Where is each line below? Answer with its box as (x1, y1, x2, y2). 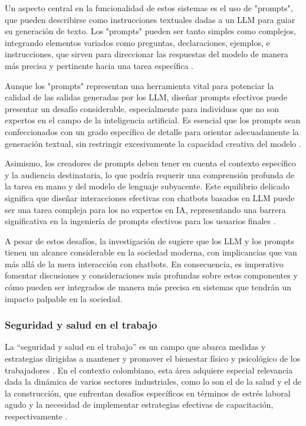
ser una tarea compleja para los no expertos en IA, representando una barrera (5, 203, 286, 215)
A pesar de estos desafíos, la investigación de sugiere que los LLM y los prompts (5, 234, 294, 247)
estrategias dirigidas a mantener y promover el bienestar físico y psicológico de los (5, 352, 301, 365)
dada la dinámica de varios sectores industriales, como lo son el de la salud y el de (5, 375, 302, 388)
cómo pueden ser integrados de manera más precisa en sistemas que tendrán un (5, 281, 292, 293)
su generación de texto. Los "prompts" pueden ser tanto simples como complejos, (5, 25, 296, 37)
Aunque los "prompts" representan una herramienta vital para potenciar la (5, 79, 274, 91)
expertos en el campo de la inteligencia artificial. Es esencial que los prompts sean (5, 114, 301, 126)
